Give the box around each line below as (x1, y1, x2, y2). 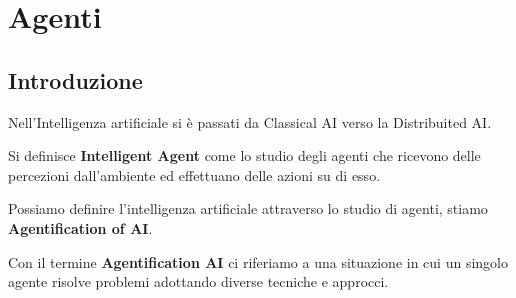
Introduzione (8, 64, 143, 95)
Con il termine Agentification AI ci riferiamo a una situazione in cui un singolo (8, 251, 508, 272)
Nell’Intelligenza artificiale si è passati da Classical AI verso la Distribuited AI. (8, 111, 492, 132)
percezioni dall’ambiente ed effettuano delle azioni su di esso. (8, 164, 381, 185)
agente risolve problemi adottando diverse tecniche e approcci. (8, 271, 389, 292)
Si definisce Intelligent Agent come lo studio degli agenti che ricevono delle (8, 145, 481, 166)
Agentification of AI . (8, 217, 153, 238)
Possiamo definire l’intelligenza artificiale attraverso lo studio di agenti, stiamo (8, 198, 488, 219)
